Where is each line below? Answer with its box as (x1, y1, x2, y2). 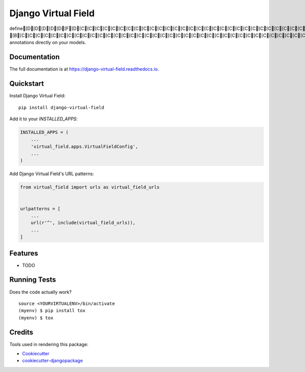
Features (9, 249, 38, 257)
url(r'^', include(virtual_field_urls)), (30, 220, 136, 226)
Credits (9, 328, 34, 336)
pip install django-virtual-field (18, 105, 104, 110)
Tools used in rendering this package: (9, 341, 88, 347)
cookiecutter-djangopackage (22, 358, 83, 364)
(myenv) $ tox (18, 315, 53, 321)
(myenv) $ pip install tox (18, 308, 86, 314)
